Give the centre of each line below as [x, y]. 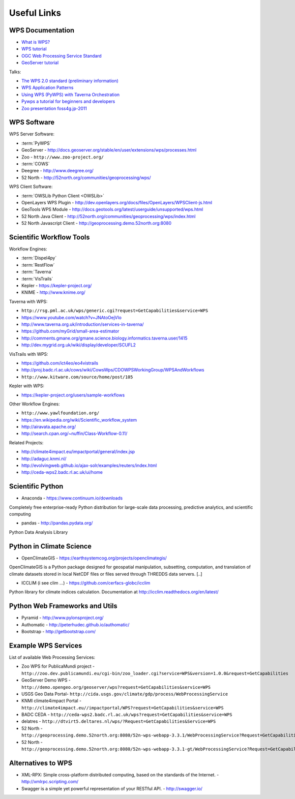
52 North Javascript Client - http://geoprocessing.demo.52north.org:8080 [96, 223]
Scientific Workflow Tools [50, 237]
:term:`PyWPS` [36, 143]
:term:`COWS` [36, 164]
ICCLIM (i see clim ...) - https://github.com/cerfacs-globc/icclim [86, 583]
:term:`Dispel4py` [39, 258]
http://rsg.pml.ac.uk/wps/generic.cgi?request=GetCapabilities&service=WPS [115, 311]
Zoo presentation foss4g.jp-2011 [54, 108]
